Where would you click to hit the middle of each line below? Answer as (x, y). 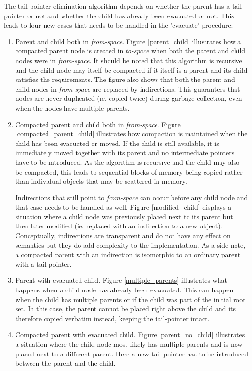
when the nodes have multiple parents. (72, 107)
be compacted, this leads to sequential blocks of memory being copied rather (129, 171)
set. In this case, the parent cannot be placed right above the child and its (125, 309)
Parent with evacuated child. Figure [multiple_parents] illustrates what (121, 280)
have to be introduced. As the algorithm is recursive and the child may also (127, 162)
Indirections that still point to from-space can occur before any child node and (132, 197)
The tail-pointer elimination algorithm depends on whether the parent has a (117, 6)
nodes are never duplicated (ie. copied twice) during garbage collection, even (129, 98)
